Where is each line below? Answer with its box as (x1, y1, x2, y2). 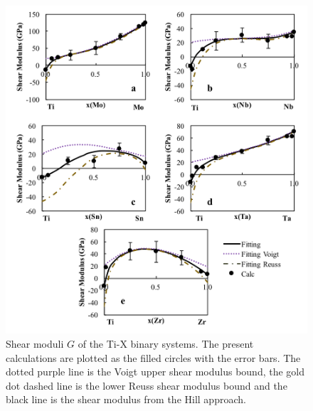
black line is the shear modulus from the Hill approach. (6, 392, 246, 407)
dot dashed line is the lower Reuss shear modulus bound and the (6, 378, 287, 393)
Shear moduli (6, 336, 64, 351)
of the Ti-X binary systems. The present (78, 336, 254, 351)
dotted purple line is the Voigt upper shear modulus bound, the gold (6, 364, 305, 379)
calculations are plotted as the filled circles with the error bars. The (6, 350, 301, 365)
